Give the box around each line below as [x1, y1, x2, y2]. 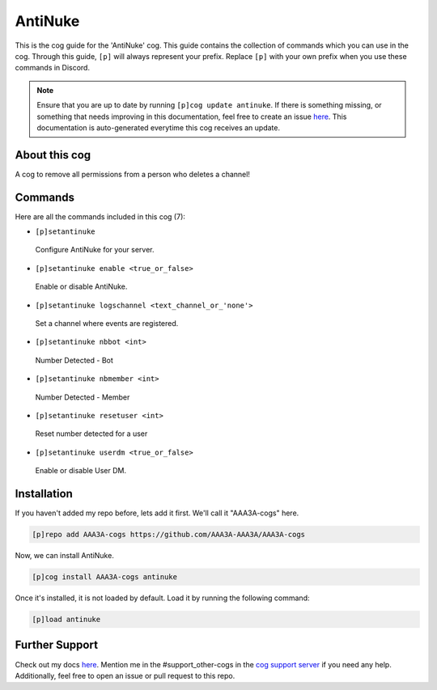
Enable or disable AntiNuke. [35, 282, 128, 291]
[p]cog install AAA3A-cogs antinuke [32, 573, 178, 582]
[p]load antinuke [32, 615, 101, 624]
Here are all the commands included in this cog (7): [15, 211, 186, 222]
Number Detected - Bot [35, 355, 113, 365]
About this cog [15, 148, 91, 162]
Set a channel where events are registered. [35, 319, 179, 328]
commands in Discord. [15, 63, 91, 73]
